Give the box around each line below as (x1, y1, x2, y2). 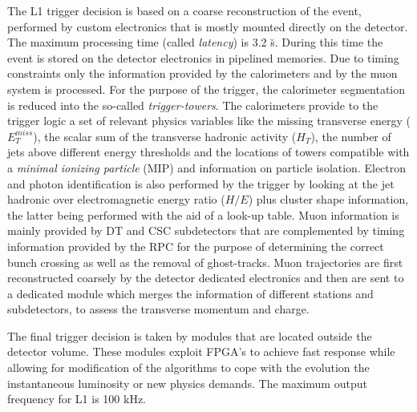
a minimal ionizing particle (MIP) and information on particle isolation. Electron (7, 159, 407, 176)
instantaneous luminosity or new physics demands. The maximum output (7, 374, 367, 391)
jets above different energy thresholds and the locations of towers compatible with (7, 143, 410, 160)
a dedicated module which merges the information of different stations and (7, 285, 374, 301)
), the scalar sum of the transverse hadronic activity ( (33, 127, 297, 144)
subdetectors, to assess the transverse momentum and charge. (7, 301, 310, 317)
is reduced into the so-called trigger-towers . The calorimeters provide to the (7, 96, 379, 113)
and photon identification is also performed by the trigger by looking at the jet (7, 175, 395, 192)
